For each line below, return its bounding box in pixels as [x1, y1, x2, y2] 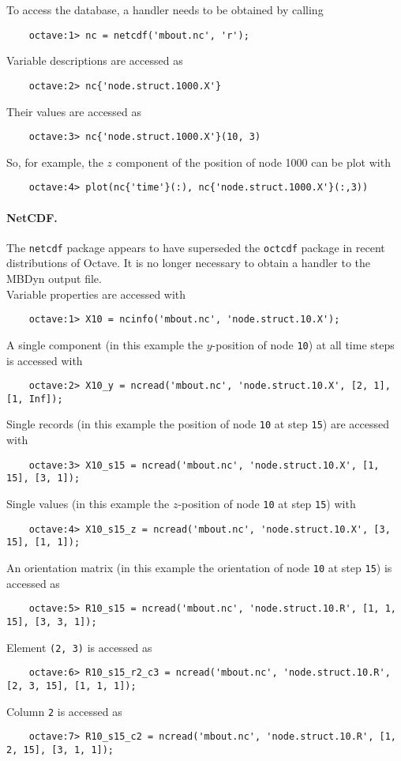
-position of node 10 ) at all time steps [212, 336, 395, 352]
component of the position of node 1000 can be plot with [115, 153, 391, 170]
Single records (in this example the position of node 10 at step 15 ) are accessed [6, 416, 389, 432]
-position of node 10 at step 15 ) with [178, 495, 356, 512]
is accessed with [6, 352, 83, 368]
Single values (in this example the [6, 495, 170, 512]
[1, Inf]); [6, 393, 63, 405]
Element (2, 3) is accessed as [6, 639, 152, 655]
